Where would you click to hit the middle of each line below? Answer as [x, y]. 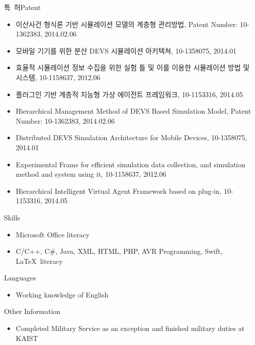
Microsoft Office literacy [53, 234]
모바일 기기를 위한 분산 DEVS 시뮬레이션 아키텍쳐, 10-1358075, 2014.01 [126, 50]
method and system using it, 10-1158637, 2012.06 [91, 174]
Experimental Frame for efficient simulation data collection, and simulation [130, 164]
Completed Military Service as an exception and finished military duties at [130, 328]
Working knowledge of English [62, 294]
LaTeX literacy [39, 261]
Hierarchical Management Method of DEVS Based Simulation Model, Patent [133, 111]
